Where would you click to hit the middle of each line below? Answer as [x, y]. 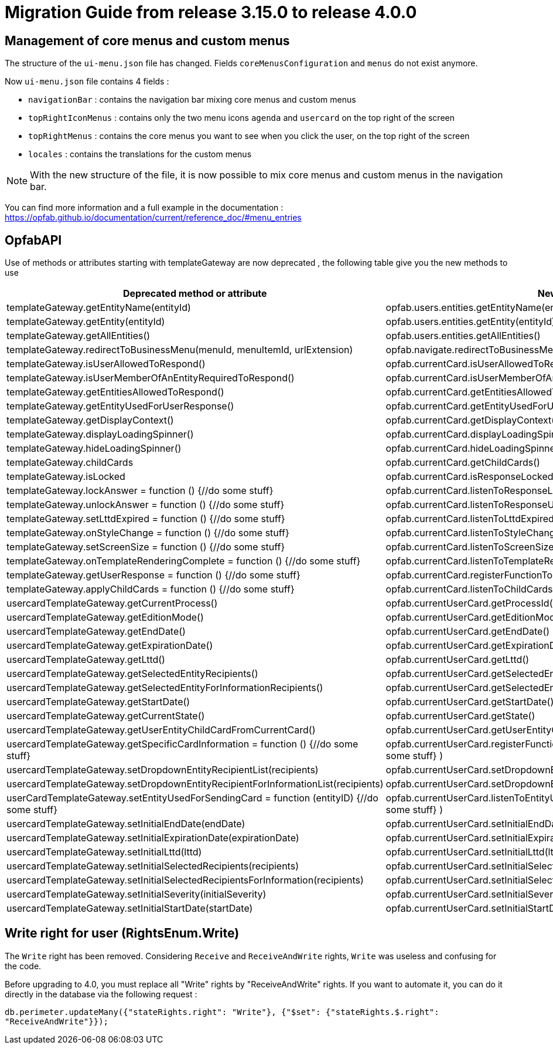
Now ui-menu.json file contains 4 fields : [87, 82]
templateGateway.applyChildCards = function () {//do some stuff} [151, 589]
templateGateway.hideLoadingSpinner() [94, 449]
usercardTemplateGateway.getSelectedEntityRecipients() [132, 674]
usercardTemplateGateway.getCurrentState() [106, 716]
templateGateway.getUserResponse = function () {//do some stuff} [153, 575]
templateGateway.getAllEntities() [78, 336]
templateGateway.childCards [70, 463]
